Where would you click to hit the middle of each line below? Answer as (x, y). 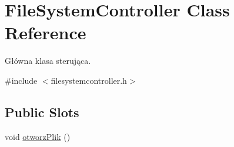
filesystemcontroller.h (89, 80)
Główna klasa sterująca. (48, 61)
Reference (46, 33)
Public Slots (42, 112)
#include (21, 80)
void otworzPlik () (38, 136)
